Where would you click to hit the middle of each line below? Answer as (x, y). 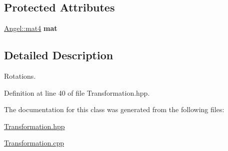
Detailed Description (59, 55)
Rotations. (20, 76)
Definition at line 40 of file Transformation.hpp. (77, 92)
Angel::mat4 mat (31, 28)
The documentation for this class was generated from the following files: (114, 109)
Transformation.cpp (34, 143)
